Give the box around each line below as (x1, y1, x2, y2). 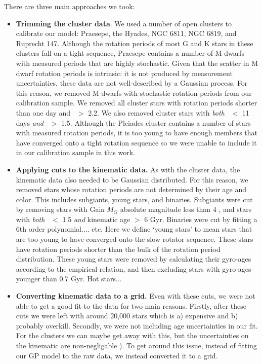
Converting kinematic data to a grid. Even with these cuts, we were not (16, 290, 255, 301)
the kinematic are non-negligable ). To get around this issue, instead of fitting (16, 340, 257, 350)
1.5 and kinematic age (62, 213, 130, 224)
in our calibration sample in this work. (16, 147, 135, 158)
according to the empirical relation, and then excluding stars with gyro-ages (16, 263, 251, 274)
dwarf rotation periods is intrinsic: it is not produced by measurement (16, 67, 233, 78)
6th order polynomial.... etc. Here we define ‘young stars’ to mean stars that (16, 224, 252, 234)
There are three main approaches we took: (4, 1, 135, 11)
